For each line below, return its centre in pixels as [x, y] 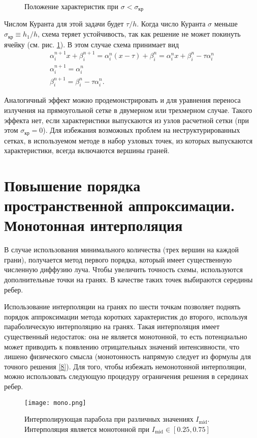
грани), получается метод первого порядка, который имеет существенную [118, 259]
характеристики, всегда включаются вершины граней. [87, 150]
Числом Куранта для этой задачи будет [64, 24]
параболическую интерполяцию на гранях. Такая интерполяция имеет [112, 326]
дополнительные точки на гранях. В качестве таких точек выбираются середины [128, 280]
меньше [226, 24]
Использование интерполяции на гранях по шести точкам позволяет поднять [122, 306]
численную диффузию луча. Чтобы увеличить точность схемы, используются [123, 269]
